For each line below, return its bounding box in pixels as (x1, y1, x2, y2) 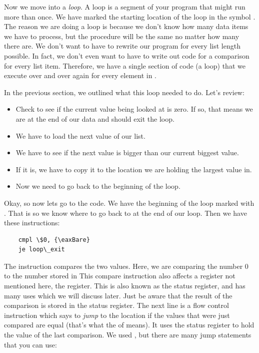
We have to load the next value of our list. (15, 130, 145, 141)
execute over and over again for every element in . (4, 70, 157, 81)
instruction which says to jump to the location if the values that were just (4, 309, 230, 320)
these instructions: (4, 217, 60, 228)
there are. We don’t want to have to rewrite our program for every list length (4, 41, 240, 51)
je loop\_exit (18, 246, 65, 253)
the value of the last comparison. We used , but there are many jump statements (4, 329, 251, 340)
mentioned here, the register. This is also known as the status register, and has (4, 280, 245, 291)
